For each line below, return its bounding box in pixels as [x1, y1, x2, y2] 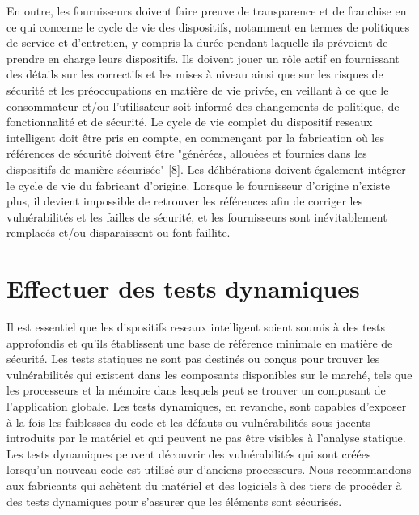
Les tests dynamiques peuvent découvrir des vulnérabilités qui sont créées [6, 445, 371, 462]
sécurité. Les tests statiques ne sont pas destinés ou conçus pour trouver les [6, 350, 380, 367]
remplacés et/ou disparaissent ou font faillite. [6, 224, 231, 241]
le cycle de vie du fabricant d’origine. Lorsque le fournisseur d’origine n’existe [6, 176, 391, 193]
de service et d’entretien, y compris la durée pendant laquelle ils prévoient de [6, 34, 388, 51]
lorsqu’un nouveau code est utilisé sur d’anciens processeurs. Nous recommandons [6, 461, 412, 478]
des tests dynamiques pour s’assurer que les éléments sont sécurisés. [6, 492, 342, 509]
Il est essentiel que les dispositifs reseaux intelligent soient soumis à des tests [6, 319, 386, 336]
